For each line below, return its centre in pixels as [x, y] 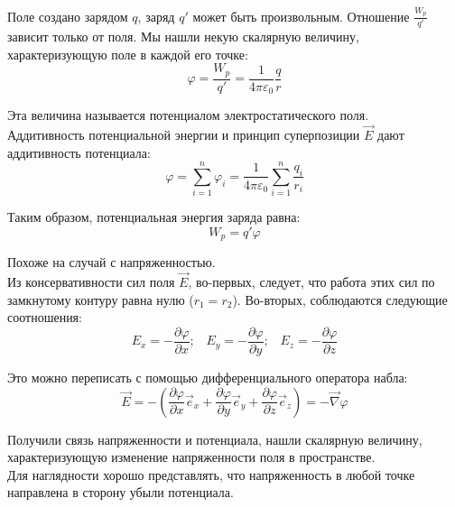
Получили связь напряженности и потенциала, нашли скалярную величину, [215, 439]
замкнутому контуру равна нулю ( [101, 299]
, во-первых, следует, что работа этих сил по [311, 282]
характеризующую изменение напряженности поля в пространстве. [191, 457]
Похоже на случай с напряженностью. [111, 262]
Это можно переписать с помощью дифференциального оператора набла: [208, 377]
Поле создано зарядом [68, 16]
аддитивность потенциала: [79, 152]
